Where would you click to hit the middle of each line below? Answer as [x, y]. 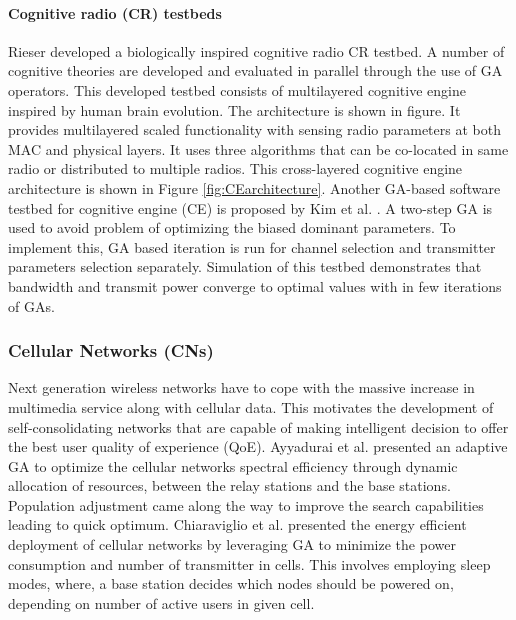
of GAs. [31, 305]
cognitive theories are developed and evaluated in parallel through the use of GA [255, 70]
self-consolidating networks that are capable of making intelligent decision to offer [258, 426]
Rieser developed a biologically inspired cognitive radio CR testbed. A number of [256, 50]
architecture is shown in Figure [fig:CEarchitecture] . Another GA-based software [254, 187]
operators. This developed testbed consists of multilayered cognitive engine [237, 89]
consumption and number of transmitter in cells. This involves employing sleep [249, 563]
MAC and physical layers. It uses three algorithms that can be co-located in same [258, 148]
